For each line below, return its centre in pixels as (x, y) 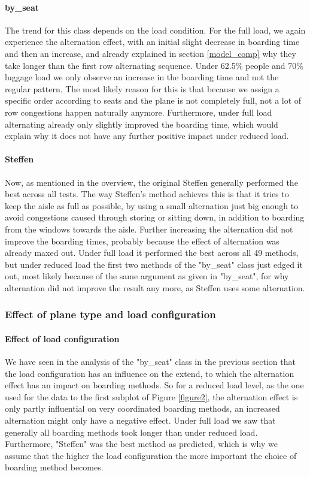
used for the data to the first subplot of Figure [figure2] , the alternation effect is (151, 396)
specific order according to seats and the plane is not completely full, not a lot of (153, 100)
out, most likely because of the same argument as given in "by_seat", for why (147, 276)
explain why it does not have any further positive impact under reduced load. (147, 136)
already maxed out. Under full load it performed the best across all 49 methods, (152, 253)
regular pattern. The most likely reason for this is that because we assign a (142, 88)
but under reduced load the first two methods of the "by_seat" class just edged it (154, 264)
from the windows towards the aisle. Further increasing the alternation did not (149, 229)
